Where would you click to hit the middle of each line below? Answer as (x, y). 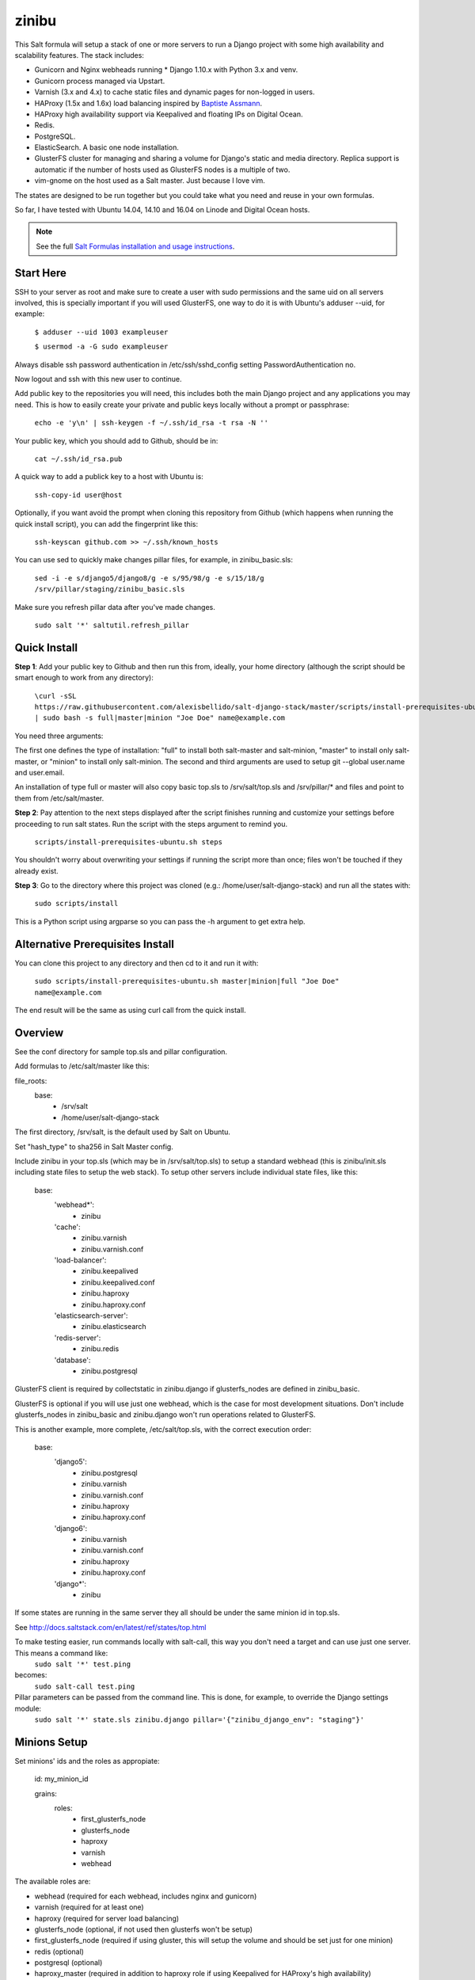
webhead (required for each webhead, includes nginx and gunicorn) (146, 1896)
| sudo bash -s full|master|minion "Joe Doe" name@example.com (160, 718)
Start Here (41, 273)
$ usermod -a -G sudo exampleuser (101, 347)
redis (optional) (59, 1951)
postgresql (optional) (68, 1963)
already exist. (36, 870)
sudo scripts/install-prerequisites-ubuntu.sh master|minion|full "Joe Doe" (187, 981)
